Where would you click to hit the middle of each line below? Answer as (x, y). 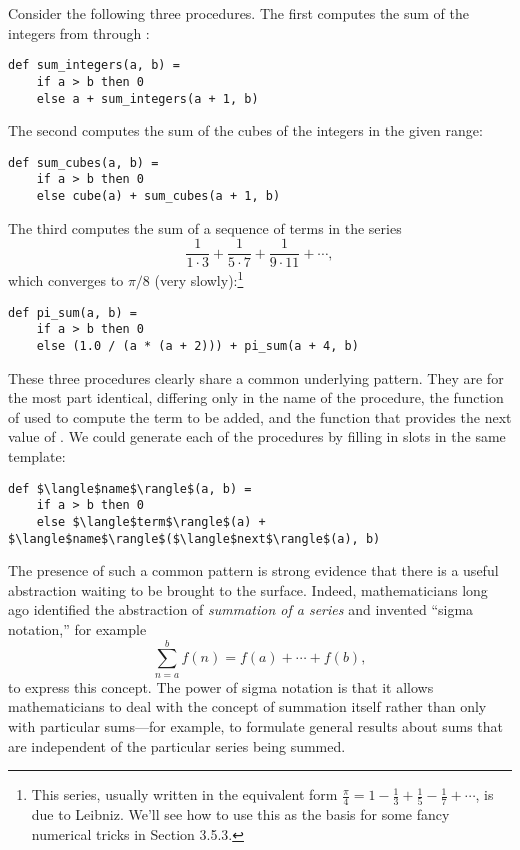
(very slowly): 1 (199, 279)
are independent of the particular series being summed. (177, 745)
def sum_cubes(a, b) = (83, 162)
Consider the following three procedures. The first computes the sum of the (239, 13)
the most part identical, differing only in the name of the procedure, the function (256, 397)
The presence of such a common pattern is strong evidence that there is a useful (253, 570)
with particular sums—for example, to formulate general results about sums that (255, 725)
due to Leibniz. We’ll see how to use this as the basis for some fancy (240, 814)
